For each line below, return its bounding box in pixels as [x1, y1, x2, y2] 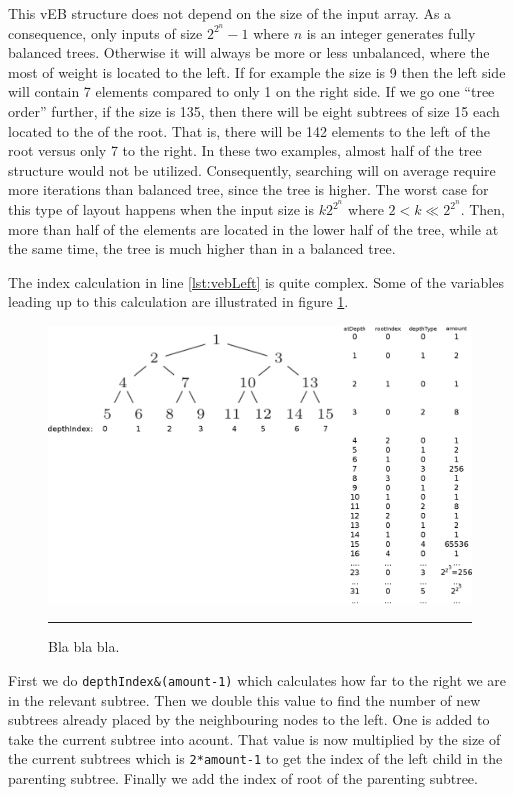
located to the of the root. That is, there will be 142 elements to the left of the [8, 120, 491, 141]
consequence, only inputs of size [8, 22, 203, 43]
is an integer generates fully [306, 22, 476, 43]
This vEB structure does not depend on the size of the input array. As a [8, 3, 452, 23]
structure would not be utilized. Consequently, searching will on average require [8, 159, 496, 180]
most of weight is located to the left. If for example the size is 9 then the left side [8, 61, 506, 82]
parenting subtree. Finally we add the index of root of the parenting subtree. [8, 768, 478, 789]
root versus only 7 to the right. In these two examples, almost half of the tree [8, 140, 482, 161]
